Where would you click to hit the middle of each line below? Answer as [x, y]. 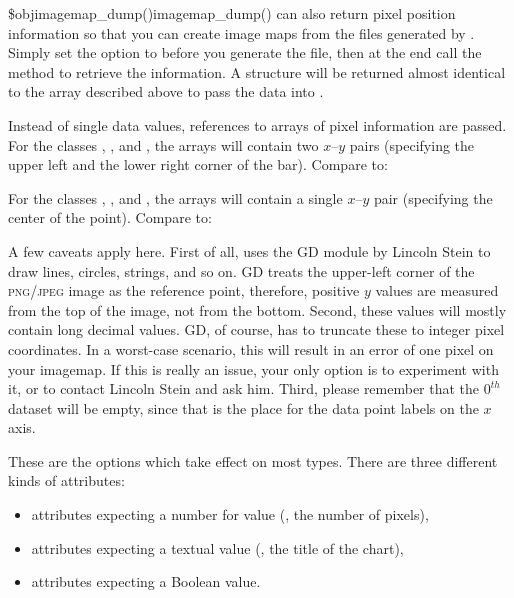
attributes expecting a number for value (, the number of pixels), [230, 514]
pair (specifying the [433, 197]
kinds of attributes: [66, 480]
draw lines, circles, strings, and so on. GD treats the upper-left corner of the [241, 270]
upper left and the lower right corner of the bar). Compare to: [198, 164]
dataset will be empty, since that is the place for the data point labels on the [243, 407]
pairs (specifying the [412, 144]
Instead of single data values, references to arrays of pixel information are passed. [257, 124]
